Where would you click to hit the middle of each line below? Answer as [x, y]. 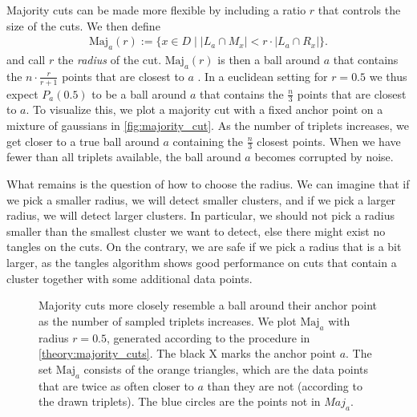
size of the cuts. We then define [83, 25]
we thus [388, 76]
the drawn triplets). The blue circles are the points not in [180, 401]
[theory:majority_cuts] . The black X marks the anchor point [187, 353]
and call [26, 60]
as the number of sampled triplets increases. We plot [168, 320]
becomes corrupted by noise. [324, 157]
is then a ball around [269, 60]
